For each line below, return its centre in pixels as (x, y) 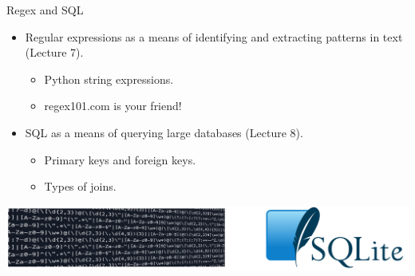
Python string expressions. (109, 79)
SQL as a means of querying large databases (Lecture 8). (164, 132)
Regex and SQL (45, 10)
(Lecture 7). (54, 52)
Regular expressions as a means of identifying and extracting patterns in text (214, 36)
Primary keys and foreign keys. (120, 159)
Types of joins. (80, 186)
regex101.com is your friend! (113, 106)
